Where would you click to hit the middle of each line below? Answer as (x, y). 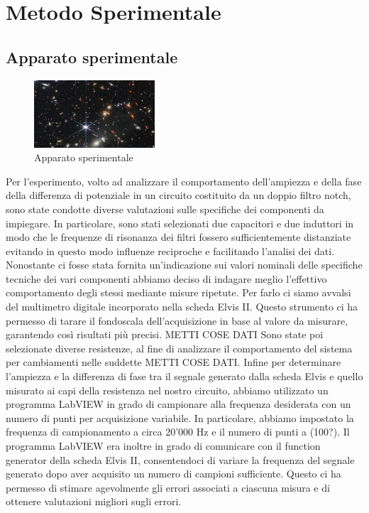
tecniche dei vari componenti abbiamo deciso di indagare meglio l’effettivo (166, 278)
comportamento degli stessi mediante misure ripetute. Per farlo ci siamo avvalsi (178, 292)
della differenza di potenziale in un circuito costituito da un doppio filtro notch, (178, 195)
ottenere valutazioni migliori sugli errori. (94, 501)
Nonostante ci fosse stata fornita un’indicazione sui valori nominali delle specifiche (184, 265)
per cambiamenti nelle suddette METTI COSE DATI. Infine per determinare (174, 362)
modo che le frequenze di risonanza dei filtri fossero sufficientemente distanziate (178, 237)
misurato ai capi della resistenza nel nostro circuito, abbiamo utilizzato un (167, 390)
